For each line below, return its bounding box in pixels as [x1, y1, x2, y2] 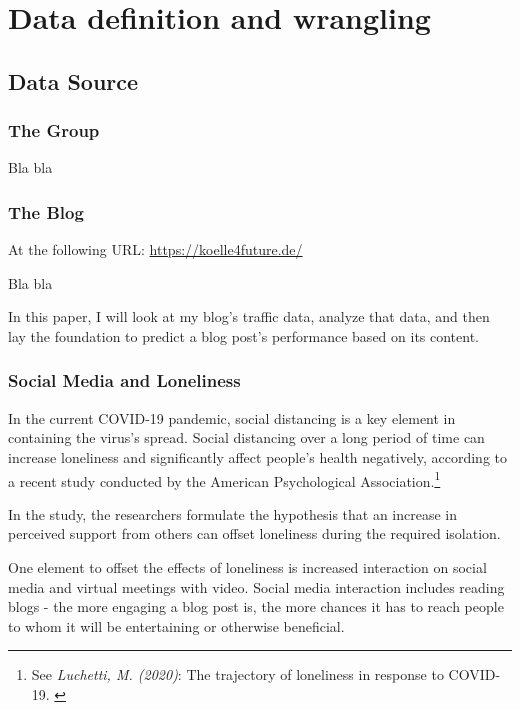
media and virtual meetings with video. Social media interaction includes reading [8, 576, 505, 597]
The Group [8, 118, 100, 143]
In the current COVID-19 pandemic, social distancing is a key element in [8, 407, 456, 428]
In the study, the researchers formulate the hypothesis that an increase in [8, 503, 458, 524]
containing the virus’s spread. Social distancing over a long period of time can [8, 427, 485, 448]
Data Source [8, 65, 139, 96]
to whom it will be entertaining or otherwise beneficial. [8, 615, 345, 636]
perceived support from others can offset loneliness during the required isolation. [8, 523, 501, 544]
